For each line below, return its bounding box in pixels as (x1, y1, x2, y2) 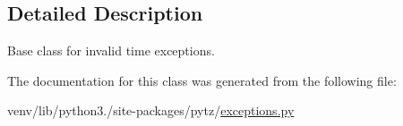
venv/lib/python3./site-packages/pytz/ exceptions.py (7, 101, 295, 120)
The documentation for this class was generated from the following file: (7, 71, 397, 89)
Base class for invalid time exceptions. (7, 41, 215, 60)
